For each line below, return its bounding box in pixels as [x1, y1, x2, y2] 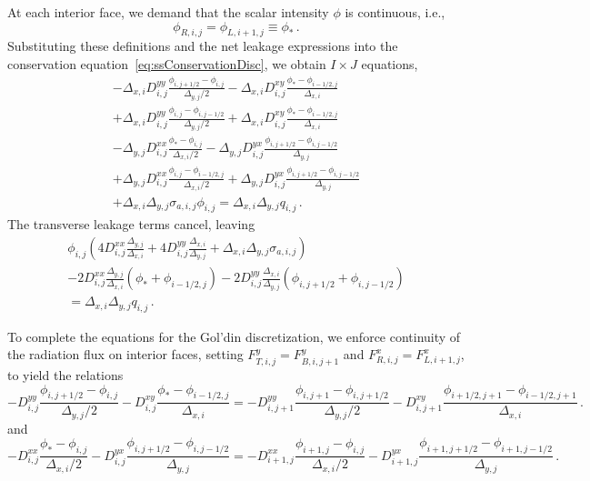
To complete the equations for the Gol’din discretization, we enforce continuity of [7, 326, 461, 346]
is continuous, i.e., [345, 3, 445, 21]
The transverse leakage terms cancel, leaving [7, 215, 255, 234]
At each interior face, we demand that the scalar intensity [7, 3, 329, 21]
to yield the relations [7, 365, 124, 384]
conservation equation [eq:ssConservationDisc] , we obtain [7, 54, 326, 73]
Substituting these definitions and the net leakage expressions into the [7, 36, 398, 55]
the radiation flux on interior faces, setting [7, 345, 244, 364]
